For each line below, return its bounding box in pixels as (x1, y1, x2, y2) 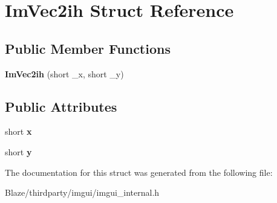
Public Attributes (5, 97, 117, 115)
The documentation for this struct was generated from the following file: (5, 166, 273, 178)
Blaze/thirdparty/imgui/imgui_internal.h (5, 186, 160, 199)
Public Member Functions (5, 39, 171, 57)
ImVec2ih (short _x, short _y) (5, 67, 124, 80)
